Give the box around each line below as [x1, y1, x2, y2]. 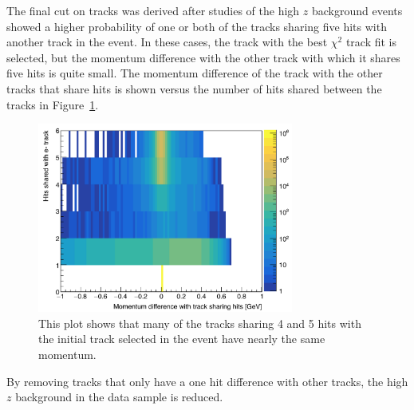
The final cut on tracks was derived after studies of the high [6, 2, 300, 18]
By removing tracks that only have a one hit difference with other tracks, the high [6, 373, 408, 389]
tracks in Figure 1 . [6, 96, 99, 112]
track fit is [345, 34, 396, 50]
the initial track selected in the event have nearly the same [38, 330, 325, 347]
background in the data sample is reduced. [15, 388, 223, 405]
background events [311, 2, 403, 18]
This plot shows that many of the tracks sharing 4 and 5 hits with [38, 314, 361, 331]
